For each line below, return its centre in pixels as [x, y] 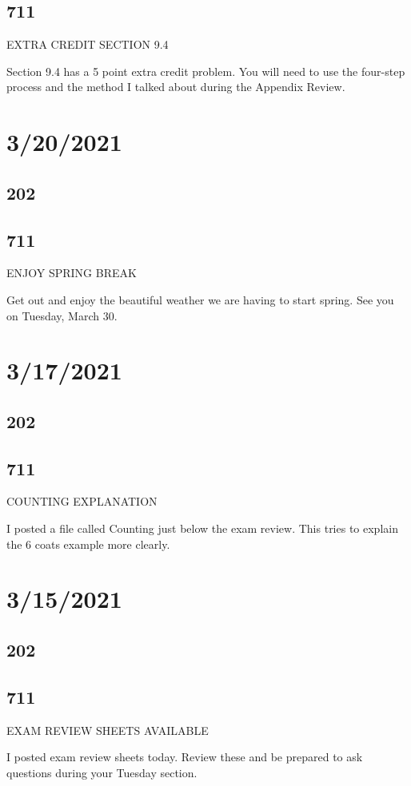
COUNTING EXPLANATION [82, 501]
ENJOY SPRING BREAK [72, 273]
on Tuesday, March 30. [62, 315]
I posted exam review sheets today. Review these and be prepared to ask [185, 757]
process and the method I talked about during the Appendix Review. [176, 87]
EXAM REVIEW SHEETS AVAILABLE [108, 730]
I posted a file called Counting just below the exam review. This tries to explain [202, 528]
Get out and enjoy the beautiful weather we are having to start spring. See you [200, 299]
